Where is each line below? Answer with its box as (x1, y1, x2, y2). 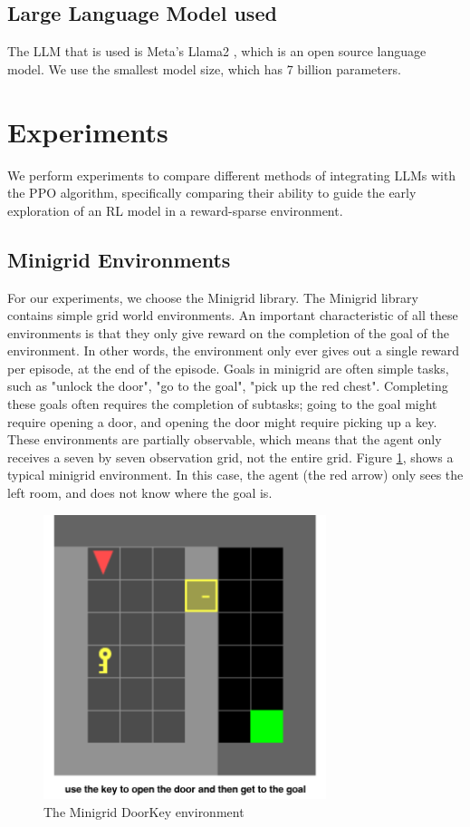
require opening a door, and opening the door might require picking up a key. (7, 412, 437, 431)
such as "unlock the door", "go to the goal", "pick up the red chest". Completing (7, 376, 448, 395)
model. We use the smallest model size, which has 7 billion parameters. (7, 59, 401, 78)
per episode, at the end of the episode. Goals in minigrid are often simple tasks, (7, 358, 449, 377)
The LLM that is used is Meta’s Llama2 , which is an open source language (7, 42, 427, 61)
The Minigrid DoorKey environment (43, 802, 245, 821)
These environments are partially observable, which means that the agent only (7, 430, 442, 449)
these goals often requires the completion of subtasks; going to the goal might (7, 394, 437, 413)
